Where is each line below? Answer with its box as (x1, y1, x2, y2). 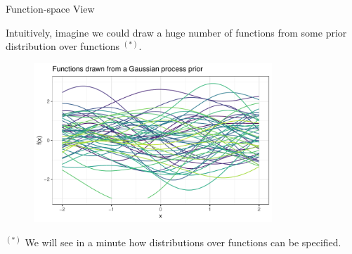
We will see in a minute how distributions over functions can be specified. (25, 234, 341, 249)
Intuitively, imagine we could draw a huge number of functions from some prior (6, 25, 347, 39)
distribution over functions (6, 39, 120, 53)
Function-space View (6, 1, 95, 15)
